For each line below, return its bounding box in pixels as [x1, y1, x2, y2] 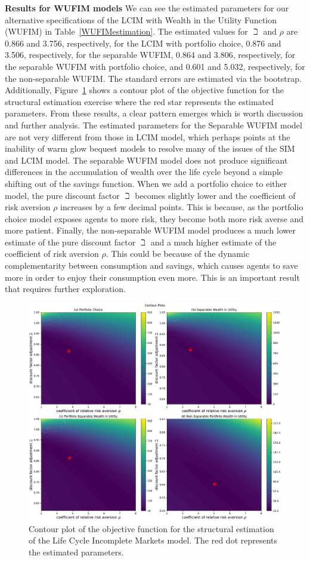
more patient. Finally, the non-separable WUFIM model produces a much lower [5, 224, 296, 237]
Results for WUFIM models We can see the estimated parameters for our [5, 2, 289, 14]
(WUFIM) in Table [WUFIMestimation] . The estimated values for [5, 25, 248, 38]
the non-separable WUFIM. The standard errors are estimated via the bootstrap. [5, 72, 302, 84]
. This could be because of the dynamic [106, 247, 250, 260]
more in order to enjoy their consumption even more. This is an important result [5, 271, 300, 283]
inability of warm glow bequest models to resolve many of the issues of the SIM [5, 142, 295, 155]
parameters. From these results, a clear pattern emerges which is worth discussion [5, 107, 303, 119]
